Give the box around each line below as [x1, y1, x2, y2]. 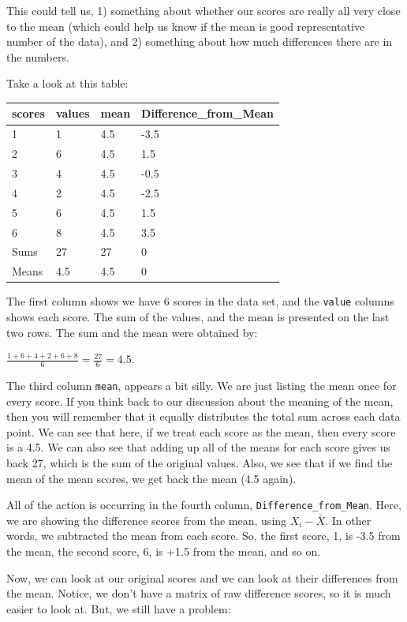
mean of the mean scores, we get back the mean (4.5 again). [6, 470, 297, 486]
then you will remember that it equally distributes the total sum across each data [6, 408, 401, 425]
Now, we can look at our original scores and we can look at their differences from [6, 569, 398, 586]
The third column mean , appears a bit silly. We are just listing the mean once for [6, 377, 397, 393]
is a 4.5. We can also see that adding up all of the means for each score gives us [6, 439, 391, 455]
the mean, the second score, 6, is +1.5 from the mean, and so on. [6, 543, 321, 560]
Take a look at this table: [6, 75, 129, 92]
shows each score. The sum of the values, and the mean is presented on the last [6, 308, 390, 324]
